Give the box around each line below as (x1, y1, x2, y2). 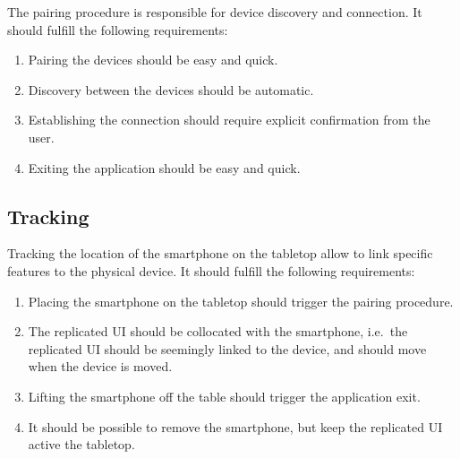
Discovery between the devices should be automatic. (28, 80, 314, 99)
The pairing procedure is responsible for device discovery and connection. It (7, 3, 422, 21)
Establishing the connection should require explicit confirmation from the (28, 110, 430, 129)
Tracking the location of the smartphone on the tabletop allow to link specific (7, 244, 433, 263)
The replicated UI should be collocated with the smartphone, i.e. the (28, 322, 408, 341)
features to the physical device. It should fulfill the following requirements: (7, 261, 415, 280)
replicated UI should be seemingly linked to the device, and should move (28, 339, 427, 358)
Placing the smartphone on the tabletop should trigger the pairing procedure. (28, 291, 454, 310)
